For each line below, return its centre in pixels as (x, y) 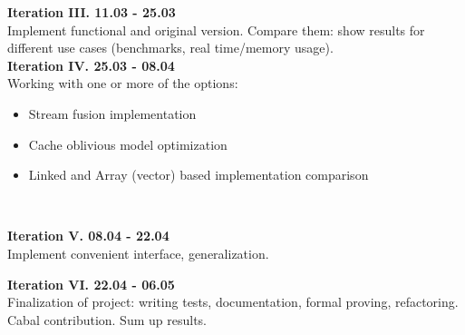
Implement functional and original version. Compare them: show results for (216, 30)
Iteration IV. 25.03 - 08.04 (91, 65)
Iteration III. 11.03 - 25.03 (92, 12)
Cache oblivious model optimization (128, 144)
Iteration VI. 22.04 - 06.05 (91, 284)
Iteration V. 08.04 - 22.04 (88, 236)
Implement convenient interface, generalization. (138, 253)
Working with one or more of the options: (123, 83)
